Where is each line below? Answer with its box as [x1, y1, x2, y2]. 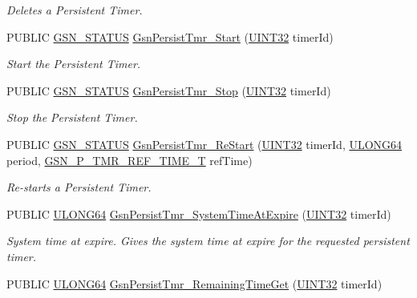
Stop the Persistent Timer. [6, 109, 138, 126]
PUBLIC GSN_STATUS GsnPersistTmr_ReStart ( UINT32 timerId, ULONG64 [6, 135, 403, 152]
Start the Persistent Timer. [6, 55, 141, 72]
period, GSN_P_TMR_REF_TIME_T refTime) [6, 151, 253, 168]
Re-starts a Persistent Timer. [6, 179, 152, 195]
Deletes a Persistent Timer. [6, 2, 143, 18]
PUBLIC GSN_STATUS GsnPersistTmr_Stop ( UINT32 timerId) [6, 82, 331, 99]
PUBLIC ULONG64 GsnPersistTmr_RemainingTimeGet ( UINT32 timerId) [6, 275, 383, 292]
